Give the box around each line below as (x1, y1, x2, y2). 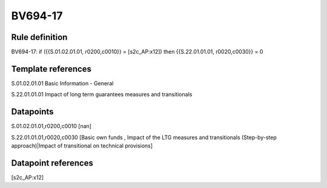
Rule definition (11, 32, 68, 42)
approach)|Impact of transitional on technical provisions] (11, 142, 153, 149)
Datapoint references (11, 158, 94, 168)
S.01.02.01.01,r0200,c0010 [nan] (11, 123, 92, 130)
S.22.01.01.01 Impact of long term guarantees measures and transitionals (11, 91, 193, 98)
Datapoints (11, 106, 54, 117)
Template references (11, 63, 92, 74)
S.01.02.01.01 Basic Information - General (11, 79, 114, 87)
